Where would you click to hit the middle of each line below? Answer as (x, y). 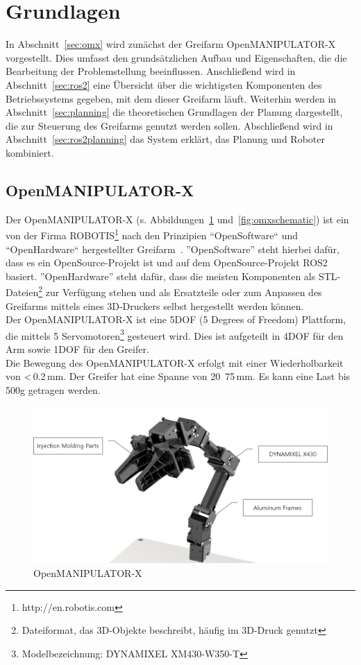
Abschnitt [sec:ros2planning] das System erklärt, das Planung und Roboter (165, 139)
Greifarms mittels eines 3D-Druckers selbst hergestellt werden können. (155, 305)
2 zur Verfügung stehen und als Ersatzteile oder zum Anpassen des (180, 291)
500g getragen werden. (53, 389)
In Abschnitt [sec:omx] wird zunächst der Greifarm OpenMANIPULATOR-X (171, 44)
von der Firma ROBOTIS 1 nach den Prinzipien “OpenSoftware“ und (152, 234)
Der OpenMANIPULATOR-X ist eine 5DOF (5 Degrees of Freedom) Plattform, (176, 319)
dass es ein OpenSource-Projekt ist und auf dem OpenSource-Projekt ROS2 (167, 262)
